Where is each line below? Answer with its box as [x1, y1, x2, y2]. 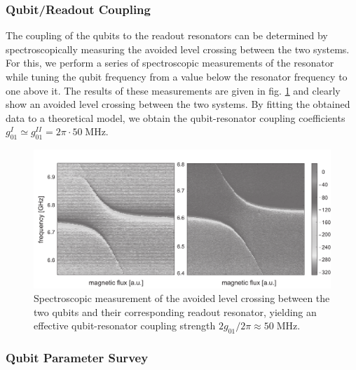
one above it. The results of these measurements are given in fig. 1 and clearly [6, 83, 341, 97]
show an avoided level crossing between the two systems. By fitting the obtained [6, 97, 350, 111]
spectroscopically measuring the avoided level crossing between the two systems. [6, 41, 350, 56]
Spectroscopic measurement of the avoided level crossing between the [34, 291, 330, 306]
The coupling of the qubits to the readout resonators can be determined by [6, 28, 328, 43]
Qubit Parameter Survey [6, 349, 149, 366]
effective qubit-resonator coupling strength [34, 318, 216, 333]
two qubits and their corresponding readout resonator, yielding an [34, 304, 317, 319]
